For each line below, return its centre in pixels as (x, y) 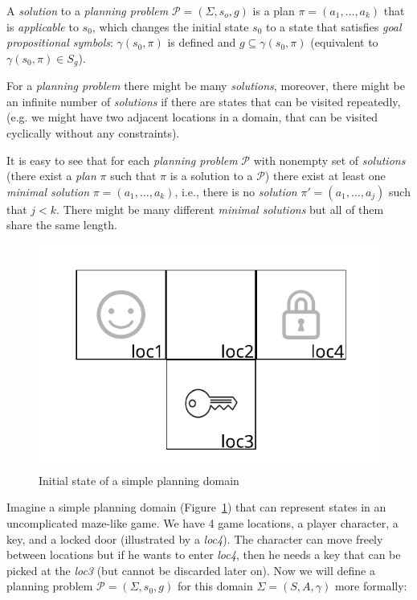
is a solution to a (211, 176)
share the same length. (62, 225)
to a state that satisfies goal (334, 26)
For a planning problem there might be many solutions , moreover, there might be (206, 86)
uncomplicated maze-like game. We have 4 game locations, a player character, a (202, 522)
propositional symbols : (60, 42)
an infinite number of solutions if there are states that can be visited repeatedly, (204, 101)
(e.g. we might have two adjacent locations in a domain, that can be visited (192, 117)
